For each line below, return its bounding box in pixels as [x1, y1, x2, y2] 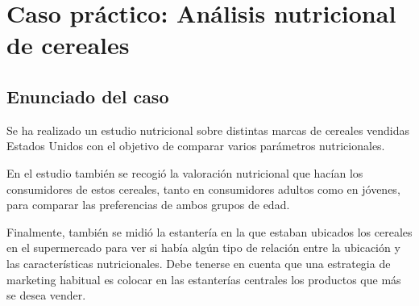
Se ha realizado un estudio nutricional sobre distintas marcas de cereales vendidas [6, 121, 410, 138]
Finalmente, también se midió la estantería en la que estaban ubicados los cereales [6, 223, 413, 240]
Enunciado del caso [6, 83, 169, 108]
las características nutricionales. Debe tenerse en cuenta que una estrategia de [6, 254, 391, 271]
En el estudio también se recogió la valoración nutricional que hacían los [6, 164, 363, 181]
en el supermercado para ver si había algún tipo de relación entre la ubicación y [6, 239, 400, 256]
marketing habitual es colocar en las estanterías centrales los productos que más [6, 270, 401, 287]
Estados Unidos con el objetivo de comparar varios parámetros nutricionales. [6, 137, 385, 154]
